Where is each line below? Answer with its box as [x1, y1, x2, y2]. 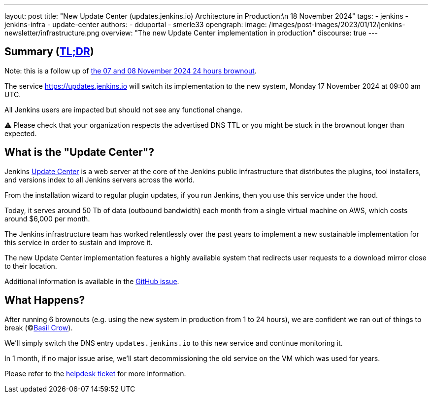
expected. [4, 129, 37, 138]
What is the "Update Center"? [4, 146, 155, 159]
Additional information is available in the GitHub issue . [4, 277, 179, 286]
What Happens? [4, 294, 85, 307]
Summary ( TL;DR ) [4, 45, 94, 58]
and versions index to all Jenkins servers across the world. [4, 175, 195, 184]
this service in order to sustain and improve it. [4, 238, 153, 247]
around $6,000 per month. [4, 214, 90, 223]
